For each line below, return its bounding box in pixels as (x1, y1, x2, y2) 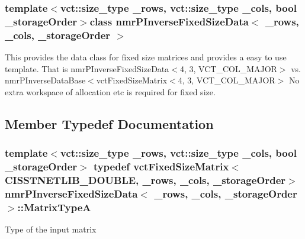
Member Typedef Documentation (5, 114, 214, 133)
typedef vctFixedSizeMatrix (93, 159, 229, 174)
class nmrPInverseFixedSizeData (89, 14, 249, 28)
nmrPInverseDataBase (5, 74, 86, 86)
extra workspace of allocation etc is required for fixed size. (5, 85, 216, 98)
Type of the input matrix (5, 223, 97, 235)
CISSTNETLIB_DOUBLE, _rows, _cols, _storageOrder (5, 172, 286, 187)
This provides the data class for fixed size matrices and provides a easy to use (5, 51, 287, 63)
